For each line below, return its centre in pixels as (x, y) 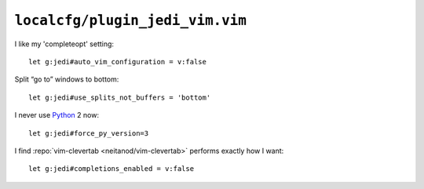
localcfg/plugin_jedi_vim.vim (131, 20)
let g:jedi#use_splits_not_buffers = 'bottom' (120, 97)
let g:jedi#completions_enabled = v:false (111, 169)
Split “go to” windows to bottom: (67, 79)
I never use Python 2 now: (57, 115)
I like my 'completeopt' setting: (64, 44)
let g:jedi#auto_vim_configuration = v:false (118, 62)
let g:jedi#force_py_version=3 (89, 133)
